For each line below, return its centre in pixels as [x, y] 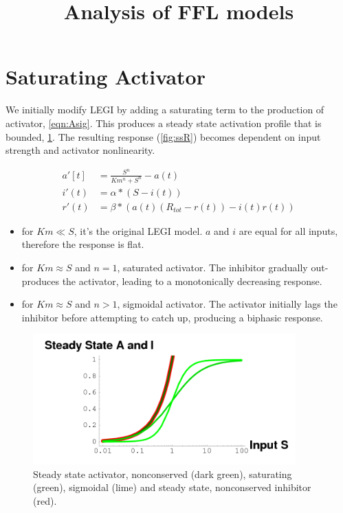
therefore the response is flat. [83, 244]
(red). [45, 501]
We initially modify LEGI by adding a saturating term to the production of [165, 110]
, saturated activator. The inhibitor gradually [212, 267]
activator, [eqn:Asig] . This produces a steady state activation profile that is [164, 123]
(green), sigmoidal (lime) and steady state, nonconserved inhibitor [172, 487]
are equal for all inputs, [288, 230]
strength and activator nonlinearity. [80, 150]
